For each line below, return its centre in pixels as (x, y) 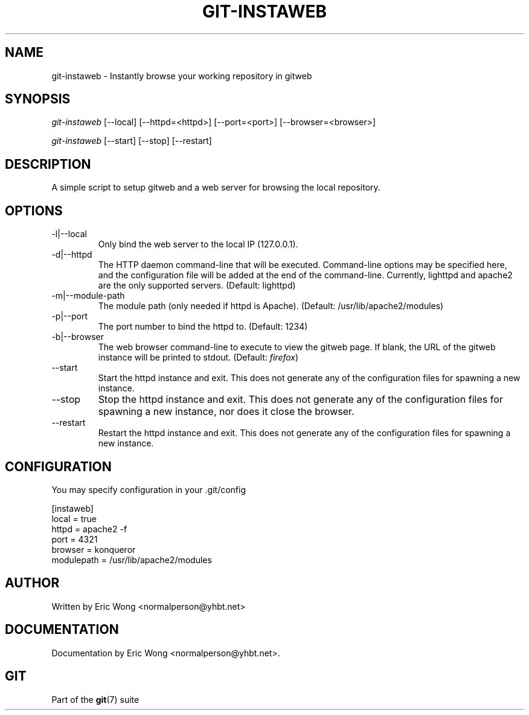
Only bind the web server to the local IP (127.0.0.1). (198, 244)
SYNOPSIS (38, 99)
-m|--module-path (88, 296)
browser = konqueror (94, 549)
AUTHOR (32, 583)
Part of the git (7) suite (95, 699)
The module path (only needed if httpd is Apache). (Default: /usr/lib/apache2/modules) (271, 306)
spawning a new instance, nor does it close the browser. (226, 412)
